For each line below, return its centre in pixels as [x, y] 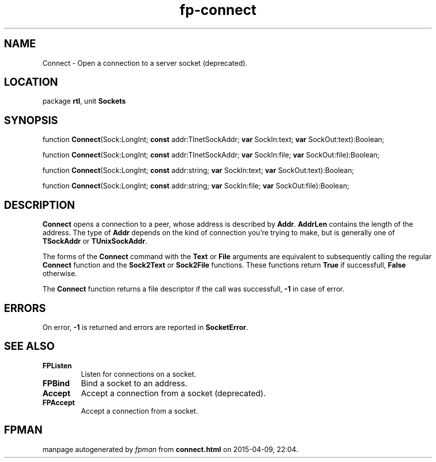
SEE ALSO [29, 346]
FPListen [57, 365]
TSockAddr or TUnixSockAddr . [95, 241]
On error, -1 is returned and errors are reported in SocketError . [145, 327]
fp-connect [218, 10]
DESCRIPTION [40, 205]
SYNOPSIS [31, 120]
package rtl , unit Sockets [84, 101]
